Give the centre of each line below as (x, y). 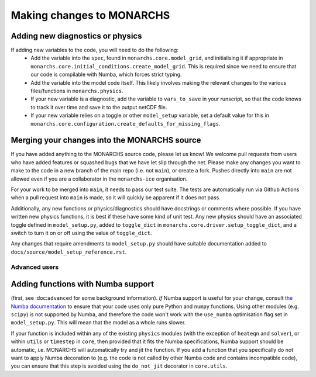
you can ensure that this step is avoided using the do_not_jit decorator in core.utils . (119, 366)
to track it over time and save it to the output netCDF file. (99, 107)
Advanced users (35, 267)
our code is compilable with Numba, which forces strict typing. (106, 75)
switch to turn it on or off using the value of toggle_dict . (81, 233)
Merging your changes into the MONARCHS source (106, 140)
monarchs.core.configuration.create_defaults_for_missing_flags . (126, 123)
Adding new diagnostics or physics (76, 36)
